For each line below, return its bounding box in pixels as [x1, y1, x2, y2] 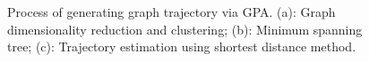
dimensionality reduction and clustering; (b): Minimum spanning [7, 19, 363, 38]
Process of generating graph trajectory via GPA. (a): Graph [7, 3, 336, 20]
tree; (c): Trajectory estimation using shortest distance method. [7, 37, 356, 56]
